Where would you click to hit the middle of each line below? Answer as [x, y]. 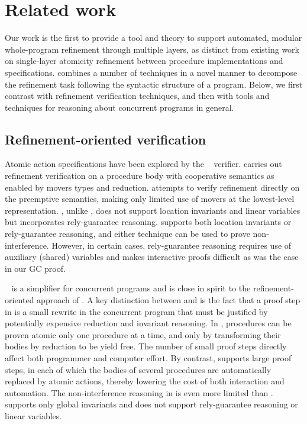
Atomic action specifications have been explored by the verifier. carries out [143, 164]
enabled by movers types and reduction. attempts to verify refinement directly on [152, 187]
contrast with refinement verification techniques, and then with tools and [137, 96]
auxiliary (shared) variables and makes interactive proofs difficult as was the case [152, 257]
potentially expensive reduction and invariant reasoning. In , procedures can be [148, 323]
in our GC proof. [35, 268]
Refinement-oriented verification [106, 139]
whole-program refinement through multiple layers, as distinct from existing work [152, 49]
